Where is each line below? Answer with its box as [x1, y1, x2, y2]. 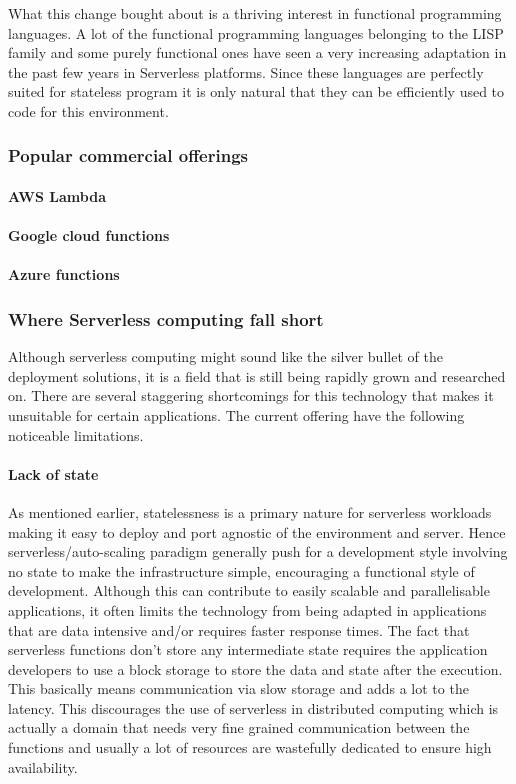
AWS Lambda [8, 186, 106, 206]
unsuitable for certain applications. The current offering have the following [8, 404, 465, 425]
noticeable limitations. [8, 424, 144, 445]
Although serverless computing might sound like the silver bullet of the [8, 346, 443, 367]
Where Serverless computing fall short [8, 306, 324, 331]
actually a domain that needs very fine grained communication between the [8, 717, 470, 738]
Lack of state [8, 463, 99, 484]
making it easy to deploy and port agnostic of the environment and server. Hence [8, 521, 506, 542]
